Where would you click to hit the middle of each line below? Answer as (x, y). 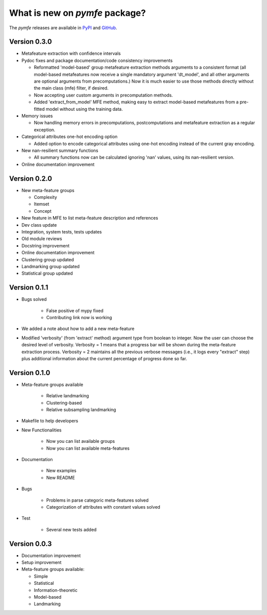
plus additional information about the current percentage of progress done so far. (104, 358)
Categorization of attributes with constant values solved (103, 507)
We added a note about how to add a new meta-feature (78, 329)
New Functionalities (42, 430)
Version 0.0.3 (30, 544)
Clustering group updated (48, 259)
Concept (43, 211)
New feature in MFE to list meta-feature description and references (90, 218)
